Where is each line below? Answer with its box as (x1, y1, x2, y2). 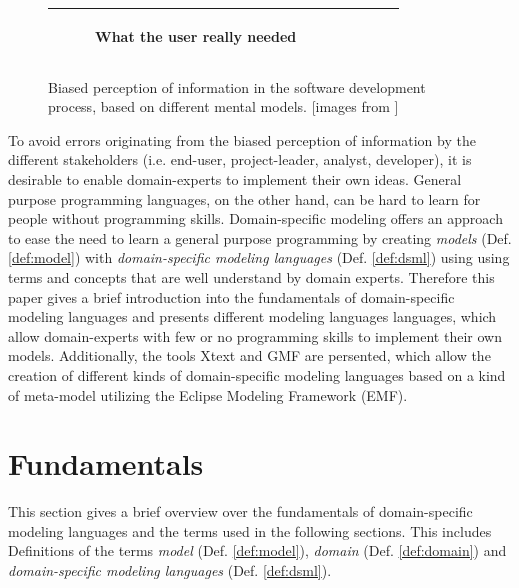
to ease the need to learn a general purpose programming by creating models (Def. (8, 227, 512, 248)
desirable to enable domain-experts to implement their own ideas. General (8, 168, 462, 189)
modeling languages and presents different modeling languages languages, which (8, 306, 497, 327)
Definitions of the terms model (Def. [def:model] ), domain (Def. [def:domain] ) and (8, 540, 507, 561)
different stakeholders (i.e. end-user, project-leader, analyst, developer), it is (8, 149, 472, 170)
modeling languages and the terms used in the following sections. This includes (8, 520, 492, 541)
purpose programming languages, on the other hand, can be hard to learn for (8, 188, 481, 209)
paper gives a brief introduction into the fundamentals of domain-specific (8, 286, 455, 307)
